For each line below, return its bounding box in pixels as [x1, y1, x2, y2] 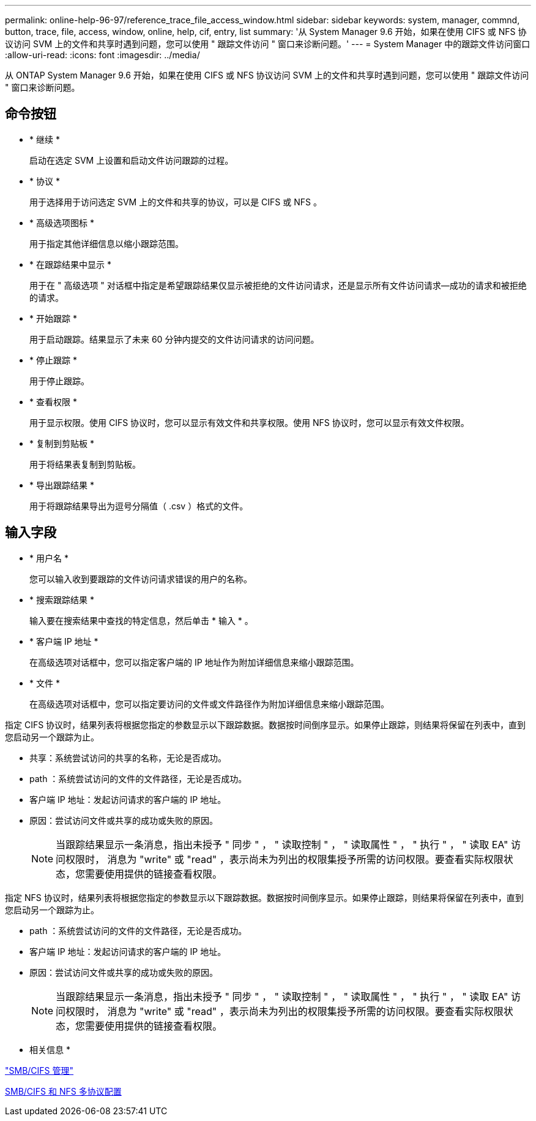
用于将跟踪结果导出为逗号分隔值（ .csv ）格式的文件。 [29, 500, 248, 511]
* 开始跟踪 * [29, 313, 77, 324]
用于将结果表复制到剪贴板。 [29, 458, 141, 469]
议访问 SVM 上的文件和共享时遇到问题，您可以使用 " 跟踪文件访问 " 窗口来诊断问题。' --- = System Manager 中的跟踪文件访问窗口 [5, 39, 530, 49]
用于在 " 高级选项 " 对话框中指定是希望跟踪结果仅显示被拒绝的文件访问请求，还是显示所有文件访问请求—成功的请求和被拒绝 [29, 279, 527, 291]
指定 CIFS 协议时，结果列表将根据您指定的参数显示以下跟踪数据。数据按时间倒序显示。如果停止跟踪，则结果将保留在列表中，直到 [5, 719, 526, 730]
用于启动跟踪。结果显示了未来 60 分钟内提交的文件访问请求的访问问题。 [29, 333, 319, 344]
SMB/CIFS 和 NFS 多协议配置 [5, 1085, 122, 1096]
